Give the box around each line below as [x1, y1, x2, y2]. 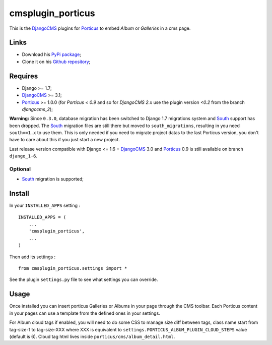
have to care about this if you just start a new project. [9, 137, 120, 143]
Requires [9, 72, 38, 80]
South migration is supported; [22, 176, 84, 182]
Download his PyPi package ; [22, 51, 82, 57]
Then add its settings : [9, 254, 56, 260]
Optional [9, 165, 31, 172]
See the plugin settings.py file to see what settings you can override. [9, 276, 158, 282]
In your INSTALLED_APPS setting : [9, 202, 81, 209]
